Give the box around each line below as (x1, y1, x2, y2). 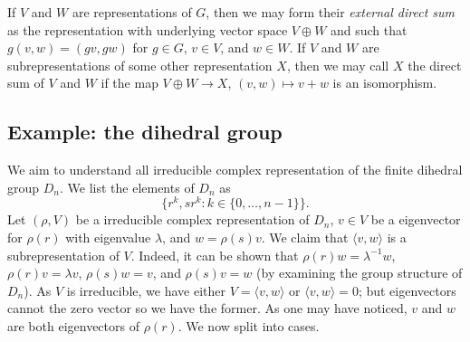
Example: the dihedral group (7, 118, 283, 146)
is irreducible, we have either (66, 280, 225, 299)
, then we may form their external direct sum (206, 3, 456, 21)
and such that (331, 20, 408, 39)
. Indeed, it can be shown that (130, 245, 299, 264)
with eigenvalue (65, 228, 151, 247)
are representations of (72, 3, 192, 21)
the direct (408, 55, 462, 74)
